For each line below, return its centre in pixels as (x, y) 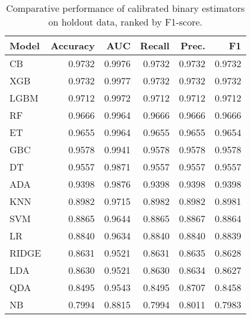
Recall (155, 45)
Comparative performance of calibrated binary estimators (125, 8)
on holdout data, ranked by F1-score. (125, 22)
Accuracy (73, 45)
